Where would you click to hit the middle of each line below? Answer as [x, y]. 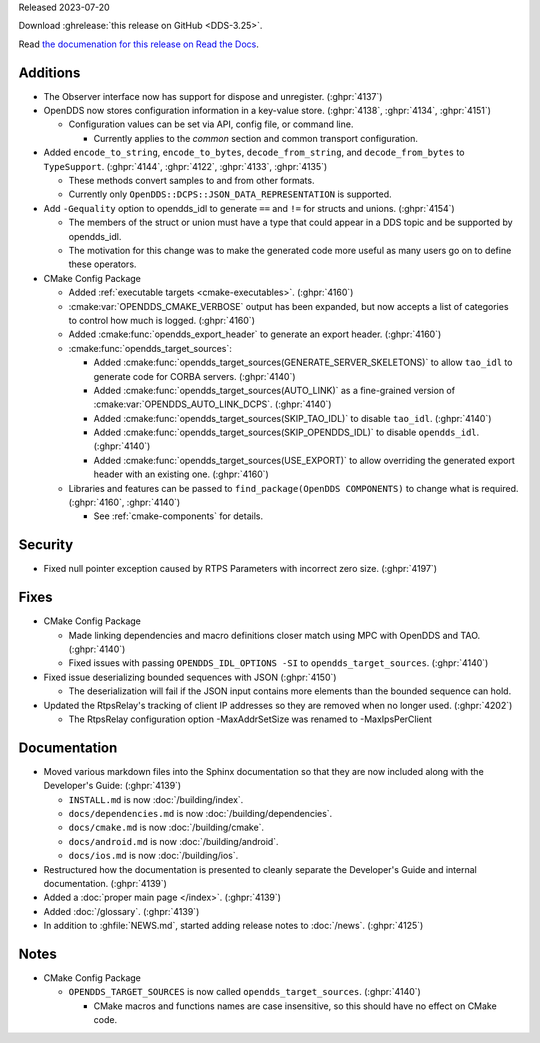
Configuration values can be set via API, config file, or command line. [211, 124]
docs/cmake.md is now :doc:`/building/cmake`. [166, 827]
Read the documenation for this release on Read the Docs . [138, 44]
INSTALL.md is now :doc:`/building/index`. [156, 799]
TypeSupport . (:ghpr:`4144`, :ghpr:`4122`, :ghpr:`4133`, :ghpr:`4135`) [185, 166]
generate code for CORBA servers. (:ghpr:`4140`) [194, 376]
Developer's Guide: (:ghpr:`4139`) [112, 786]
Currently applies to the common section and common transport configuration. [256, 138]
